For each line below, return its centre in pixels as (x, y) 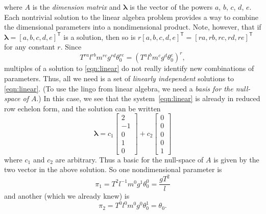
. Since (71, 47)
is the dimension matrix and (77, 7)
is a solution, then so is (100, 37)
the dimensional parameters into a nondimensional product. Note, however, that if (133, 27)
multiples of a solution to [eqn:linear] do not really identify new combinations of (129, 68)
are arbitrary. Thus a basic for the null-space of (129, 159)
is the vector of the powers (171, 7)
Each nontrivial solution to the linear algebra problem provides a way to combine (131, 17)
